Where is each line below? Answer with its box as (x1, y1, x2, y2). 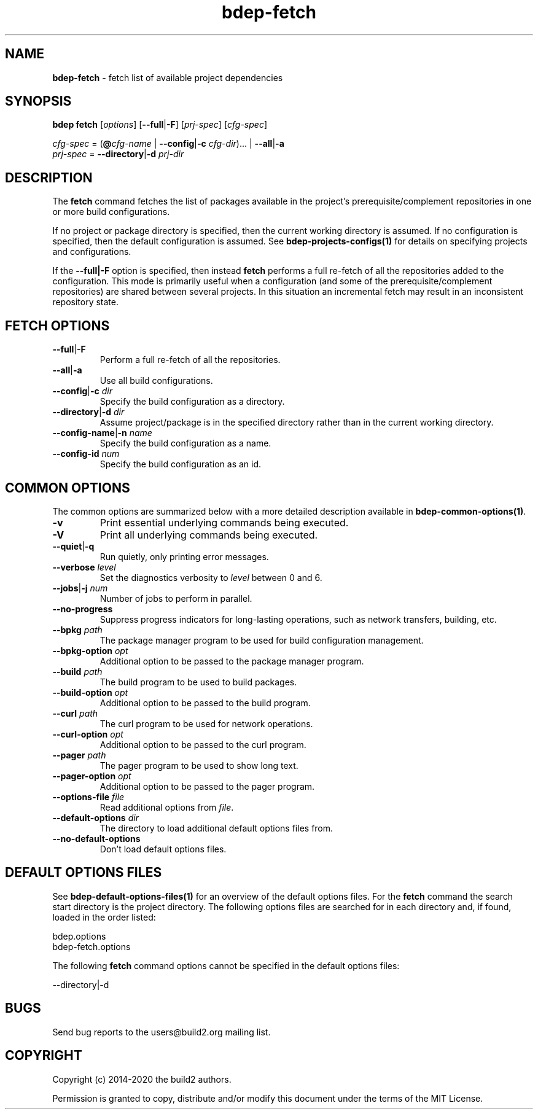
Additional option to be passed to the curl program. (99, 739, 306, 750)
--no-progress (52, 603, 113, 614)
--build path (52, 666, 103, 677)
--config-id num (52, 448, 120, 459)
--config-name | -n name (52, 427, 152, 438)
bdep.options (52, 930, 106, 941)
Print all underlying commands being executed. (99, 528, 318, 541)
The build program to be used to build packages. (99, 676, 297, 687)
